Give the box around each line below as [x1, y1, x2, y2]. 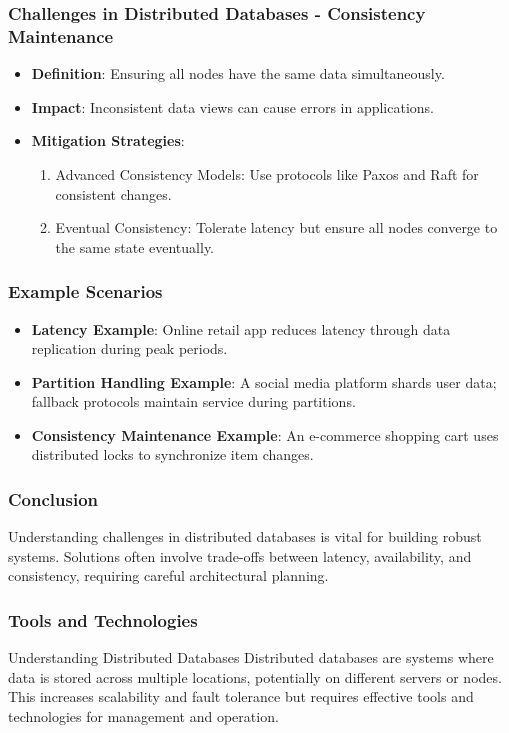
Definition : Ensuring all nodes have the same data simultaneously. [31, 63, 445, 84]
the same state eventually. [55, 236, 215, 257]
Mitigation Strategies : [31, 130, 185, 151]
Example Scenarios [8, 279, 163, 304]
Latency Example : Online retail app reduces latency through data [31, 318, 451, 339]
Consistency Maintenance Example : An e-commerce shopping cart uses [31, 424, 499, 445]
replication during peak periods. [31, 338, 228, 359]
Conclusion [8, 487, 98, 511]
